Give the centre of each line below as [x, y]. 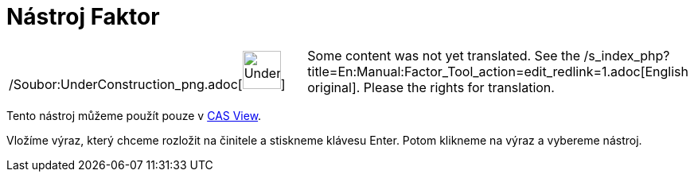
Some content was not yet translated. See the [444, 55]
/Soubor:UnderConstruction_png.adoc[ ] [147, 84]
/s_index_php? [627, 55]
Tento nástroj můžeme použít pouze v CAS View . [134, 115]
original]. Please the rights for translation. [431, 87]
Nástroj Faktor [83, 17]
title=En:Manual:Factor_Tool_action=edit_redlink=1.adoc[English [498, 71]
